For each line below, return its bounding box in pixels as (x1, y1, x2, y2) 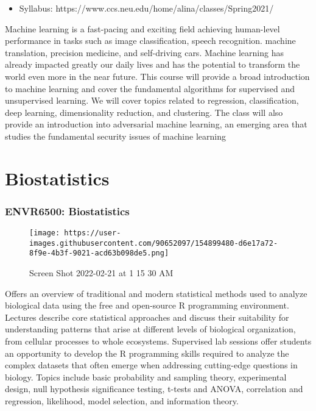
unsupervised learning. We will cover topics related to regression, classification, (5, 94, 299, 107)
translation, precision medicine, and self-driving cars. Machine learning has (5, 46, 284, 59)
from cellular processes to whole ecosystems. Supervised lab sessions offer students (5, 335, 312, 348)
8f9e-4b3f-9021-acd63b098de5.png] (29, 249, 169, 258)
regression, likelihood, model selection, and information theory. (5, 395, 239, 407)
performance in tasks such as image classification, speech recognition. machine (5, 34, 296, 47)
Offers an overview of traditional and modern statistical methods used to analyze (5, 287, 307, 299)
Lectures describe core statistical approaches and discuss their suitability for (5, 310, 289, 323)
